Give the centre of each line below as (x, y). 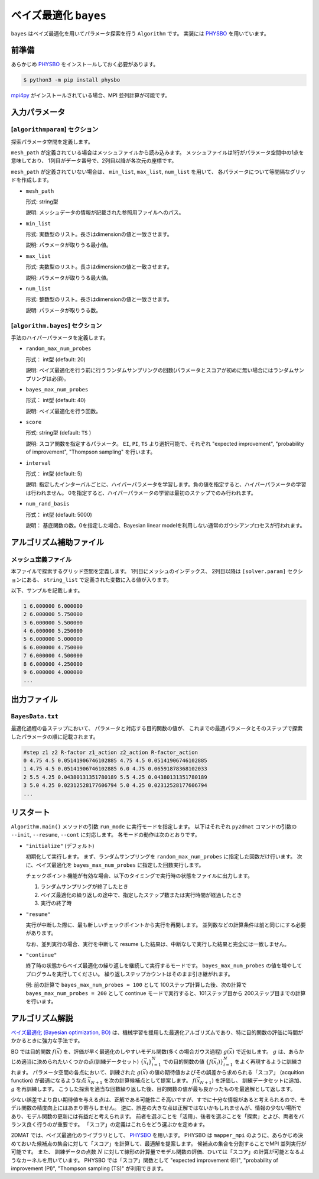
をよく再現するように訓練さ (268, 1061)
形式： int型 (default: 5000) (59, 514)
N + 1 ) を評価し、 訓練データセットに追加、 (252, 1081)
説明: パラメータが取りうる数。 (64, 310)
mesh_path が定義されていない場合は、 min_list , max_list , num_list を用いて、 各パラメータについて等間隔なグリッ (158, 171)
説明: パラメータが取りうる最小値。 (69, 245)
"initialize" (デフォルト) (60, 846)
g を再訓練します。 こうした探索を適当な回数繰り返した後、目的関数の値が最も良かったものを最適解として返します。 (153, 1089)
